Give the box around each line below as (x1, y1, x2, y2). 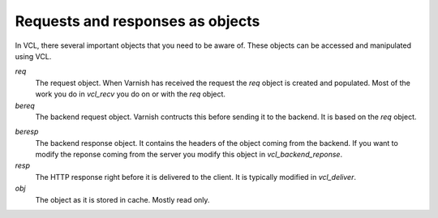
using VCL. (15, 51, 52, 61)
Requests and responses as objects (15, 12, 260, 30)
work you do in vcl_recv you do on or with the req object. (35, 89, 226, 99)
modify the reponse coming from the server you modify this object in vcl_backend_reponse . (35, 150, 343, 160)
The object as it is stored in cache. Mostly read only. (35, 194, 210, 204)
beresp (15, 126, 39, 137)
